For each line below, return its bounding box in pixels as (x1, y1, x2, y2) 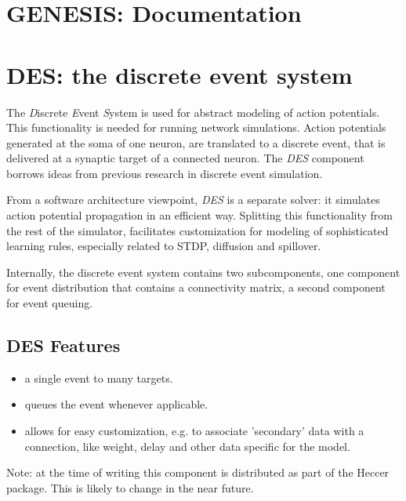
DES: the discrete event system (6, 58, 353, 90)
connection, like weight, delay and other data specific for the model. (24, 437, 350, 454)
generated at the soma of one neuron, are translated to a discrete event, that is (6, 134, 386, 151)
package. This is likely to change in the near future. (6, 479, 254, 496)
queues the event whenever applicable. (24, 396, 208, 412)
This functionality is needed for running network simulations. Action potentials (6, 119, 386, 136)
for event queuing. (6, 295, 93, 311)
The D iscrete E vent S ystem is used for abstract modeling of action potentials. (6, 103, 380, 120)
